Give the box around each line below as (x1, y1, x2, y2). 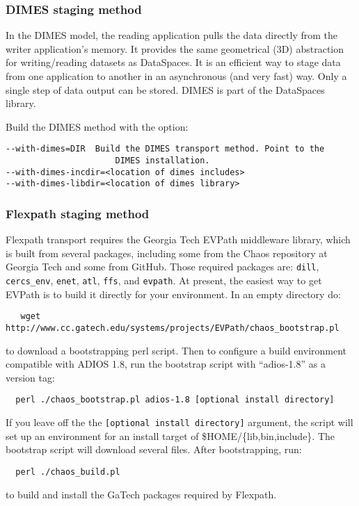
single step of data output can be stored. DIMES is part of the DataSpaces (6, 82, 325, 97)
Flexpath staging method (6, 204, 150, 222)
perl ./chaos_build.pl (15, 466, 120, 477)
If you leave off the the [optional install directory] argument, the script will (6, 415, 353, 430)
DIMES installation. (115, 156, 210, 166)
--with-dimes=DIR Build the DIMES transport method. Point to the (6, 144, 325, 154)
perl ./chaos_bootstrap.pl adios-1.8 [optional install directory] (15, 395, 335, 405)
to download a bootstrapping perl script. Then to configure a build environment (6, 343, 347, 357)
